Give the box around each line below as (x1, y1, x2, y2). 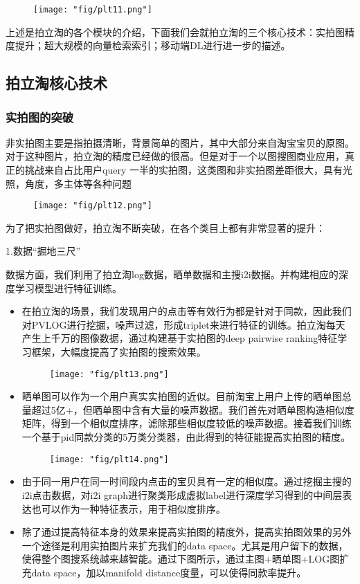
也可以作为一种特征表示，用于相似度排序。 (31, 501, 226, 515)
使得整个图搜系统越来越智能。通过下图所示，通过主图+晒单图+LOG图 (21, 551, 340, 566)
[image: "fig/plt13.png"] (49, 369, 169, 379)
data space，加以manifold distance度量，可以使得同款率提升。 (31, 565, 307, 579)
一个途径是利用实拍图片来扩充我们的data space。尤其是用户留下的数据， (21, 538, 348, 552)
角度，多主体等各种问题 (24, 176, 132, 190)
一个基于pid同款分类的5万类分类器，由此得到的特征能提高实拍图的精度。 (21, 430, 351, 444)
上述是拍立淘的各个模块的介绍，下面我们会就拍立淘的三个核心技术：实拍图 (6, 24, 345, 39)
